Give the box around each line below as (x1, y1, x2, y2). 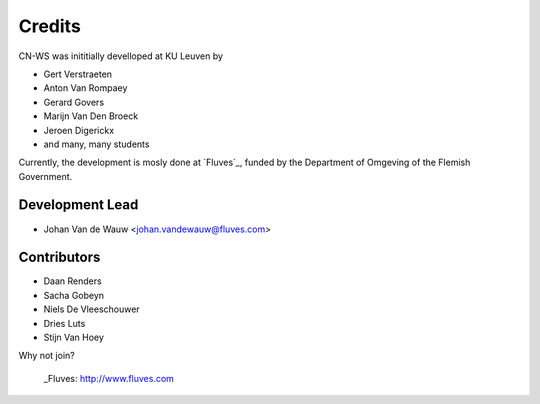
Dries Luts (43, 317, 86, 329)
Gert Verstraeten (43, 68, 113, 80)
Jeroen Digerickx (43, 124, 115, 136)
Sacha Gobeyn (43, 289, 105, 301)
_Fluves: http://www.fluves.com (43, 372, 175, 384)
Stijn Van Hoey (43, 331, 105, 344)
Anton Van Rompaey (43, 82, 128, 94)
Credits (18, 15, 82, 37)
